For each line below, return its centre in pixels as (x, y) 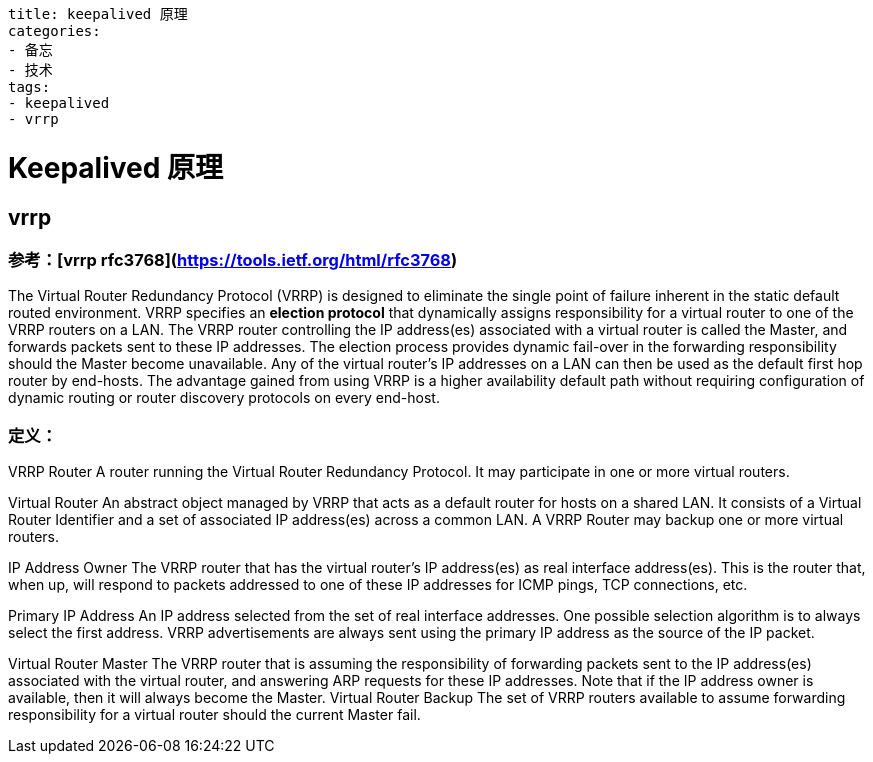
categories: (54, 31)
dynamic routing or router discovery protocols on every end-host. (224, 398)
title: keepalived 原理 (98, 14)
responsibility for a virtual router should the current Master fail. (214, 715)
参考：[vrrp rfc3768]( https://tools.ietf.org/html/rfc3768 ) (233, 259)
